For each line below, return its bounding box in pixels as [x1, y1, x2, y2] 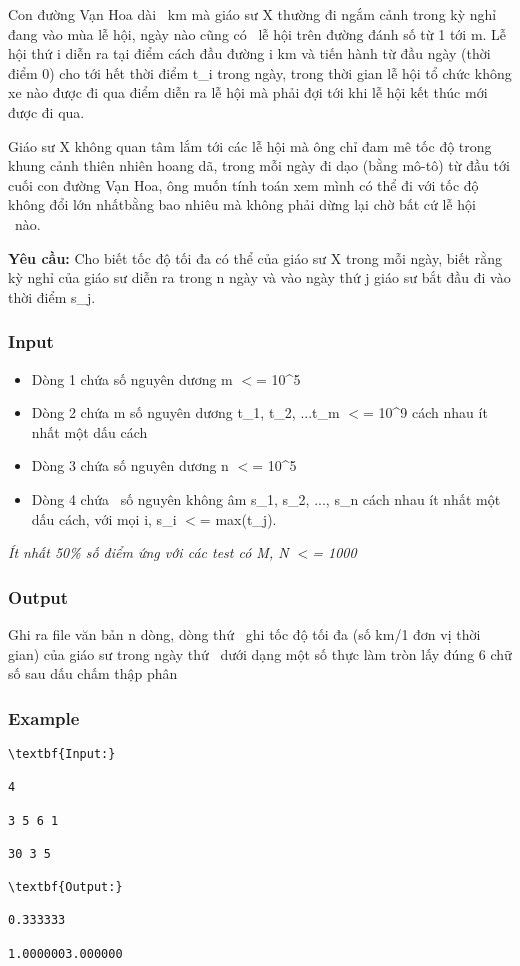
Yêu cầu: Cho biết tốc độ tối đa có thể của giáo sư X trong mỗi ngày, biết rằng [8, 247, 502, 268]
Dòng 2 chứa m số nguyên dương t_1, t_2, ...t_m [31, 402, 340, 423]
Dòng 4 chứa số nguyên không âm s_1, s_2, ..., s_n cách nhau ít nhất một [31, 488, 501, 509]
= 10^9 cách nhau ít [363, 402, 488, 423]
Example [8, 705, 80, 730]
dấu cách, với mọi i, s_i [31, 508, 177, 529]
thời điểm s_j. [8, 286, 96, 307]
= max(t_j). [199, 508, 277, 529]
